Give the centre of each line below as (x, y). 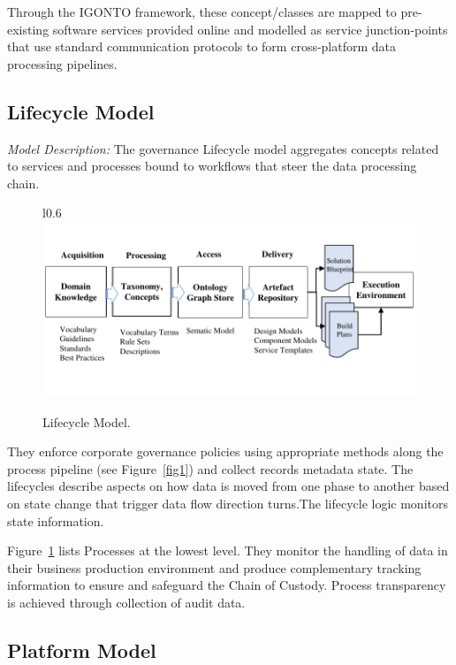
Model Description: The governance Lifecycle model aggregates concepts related (223, 148)
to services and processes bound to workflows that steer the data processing (212, 166)
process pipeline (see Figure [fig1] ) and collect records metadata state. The (210, 468)
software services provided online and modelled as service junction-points (250, 29)
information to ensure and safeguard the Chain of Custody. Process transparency (227, 585)
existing (28, 29)
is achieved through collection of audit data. (126, 602)
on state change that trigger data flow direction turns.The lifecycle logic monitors (228, 504)
